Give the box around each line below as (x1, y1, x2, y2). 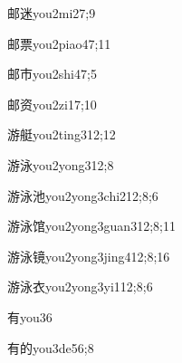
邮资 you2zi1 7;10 (7, 94, 97, 113)
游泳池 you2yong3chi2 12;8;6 (7, 186, 158, 205)
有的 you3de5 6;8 (7, 338, 94, 357)
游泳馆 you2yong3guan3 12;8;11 (7, 216, 176, 235)
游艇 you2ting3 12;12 (7, 125, 116, 144)
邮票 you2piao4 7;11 (7, 33, 111, 53)
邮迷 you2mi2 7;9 (7, 4, 96, 22)
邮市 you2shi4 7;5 (7, 64, 97, 83)
